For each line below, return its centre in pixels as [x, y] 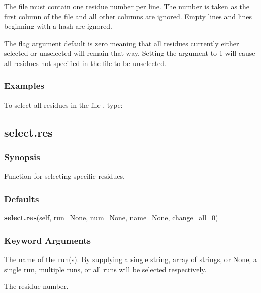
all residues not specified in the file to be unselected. [85, 63]
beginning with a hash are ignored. [58, 26]
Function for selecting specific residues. [64, 176]
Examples [24, 86]
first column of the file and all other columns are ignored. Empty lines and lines [128, 16]
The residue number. [36, 286]
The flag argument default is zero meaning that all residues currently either [122, 43]
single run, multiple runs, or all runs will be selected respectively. [105, 269]
